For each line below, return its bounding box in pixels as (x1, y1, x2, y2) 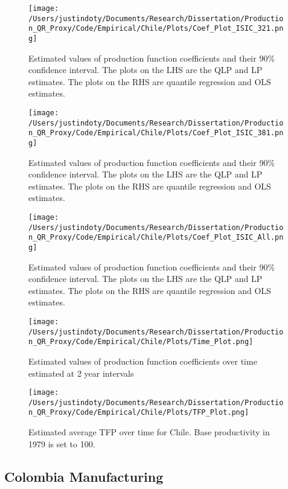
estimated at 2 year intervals (28, 366, 134, 379)
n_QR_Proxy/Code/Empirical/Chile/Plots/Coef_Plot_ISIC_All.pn (28, 233, 284, 242)
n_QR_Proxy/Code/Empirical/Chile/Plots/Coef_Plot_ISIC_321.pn (28, 24, 284, 33)
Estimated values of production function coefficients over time (28, 354, 257, 367)
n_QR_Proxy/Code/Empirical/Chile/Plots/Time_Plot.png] (28, 337, 254, 347)
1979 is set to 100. (28, 437, 95, 450)
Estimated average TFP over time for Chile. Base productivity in (28, 426, 270, 438)
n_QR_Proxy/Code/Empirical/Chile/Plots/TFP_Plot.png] (28, 408, 249, 417)
